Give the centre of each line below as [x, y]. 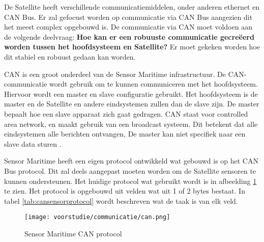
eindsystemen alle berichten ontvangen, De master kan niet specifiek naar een [125, 134]
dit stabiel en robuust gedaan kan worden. [70, 56]
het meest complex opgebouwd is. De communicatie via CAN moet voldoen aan [128, 27]
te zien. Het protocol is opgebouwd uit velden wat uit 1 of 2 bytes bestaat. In [125, 191]
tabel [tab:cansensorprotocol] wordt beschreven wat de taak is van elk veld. [121, 200]
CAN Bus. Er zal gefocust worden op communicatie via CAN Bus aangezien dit [128, 17]
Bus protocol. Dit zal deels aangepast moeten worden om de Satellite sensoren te [130, 170]
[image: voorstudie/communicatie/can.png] [97, 217]
